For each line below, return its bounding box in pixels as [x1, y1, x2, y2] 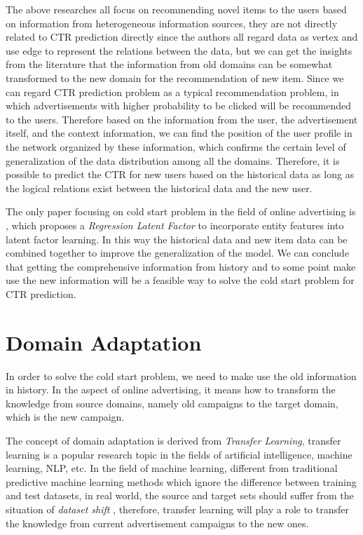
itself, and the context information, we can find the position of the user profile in [6, 126, 352, 140]
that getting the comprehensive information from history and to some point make [6, 259, 356, 273]
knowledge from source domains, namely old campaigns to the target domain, [6, 395, 338, 410]
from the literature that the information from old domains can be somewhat [6, 57, 333, 72]
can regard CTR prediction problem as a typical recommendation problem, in [6, 84, 339, 99]
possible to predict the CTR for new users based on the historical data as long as [6, 167, 355, 182]
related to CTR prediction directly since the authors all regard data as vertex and [6, 29, 358, 44]
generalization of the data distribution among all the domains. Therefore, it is [6, 153, 340, 168]
